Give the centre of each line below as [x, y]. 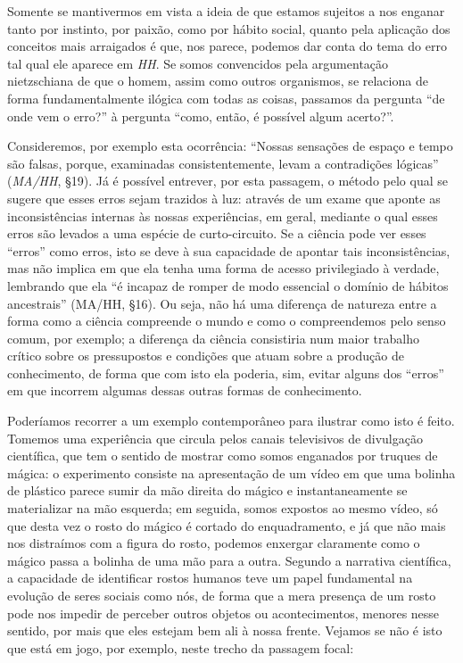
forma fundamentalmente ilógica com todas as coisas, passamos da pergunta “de [226, 98]
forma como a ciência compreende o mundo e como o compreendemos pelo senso [227, 321]
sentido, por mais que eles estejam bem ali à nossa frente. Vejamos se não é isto [225, 630]
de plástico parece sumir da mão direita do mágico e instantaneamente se [207, 490]
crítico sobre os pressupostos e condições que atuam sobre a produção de [206, 356]
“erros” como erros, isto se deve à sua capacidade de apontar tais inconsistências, [229, 250]
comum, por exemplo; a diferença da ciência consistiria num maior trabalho [213, 338]
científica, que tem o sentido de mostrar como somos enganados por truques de [223, 456]
